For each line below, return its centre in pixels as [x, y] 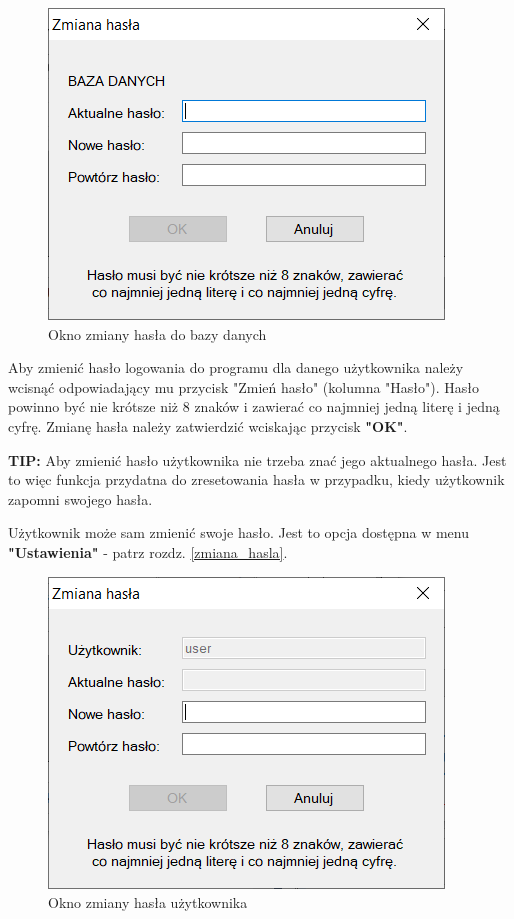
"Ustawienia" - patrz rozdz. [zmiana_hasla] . [148, 551]
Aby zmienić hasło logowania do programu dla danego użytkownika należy [236, 367]
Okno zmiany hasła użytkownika [148, 902]
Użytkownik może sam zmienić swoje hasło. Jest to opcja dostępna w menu [238, 532]
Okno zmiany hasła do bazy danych [157, 333]
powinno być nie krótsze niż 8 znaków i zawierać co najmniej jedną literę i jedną [254, 406]
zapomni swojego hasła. [80, 498]
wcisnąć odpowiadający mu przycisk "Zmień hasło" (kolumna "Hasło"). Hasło [244, 386]
